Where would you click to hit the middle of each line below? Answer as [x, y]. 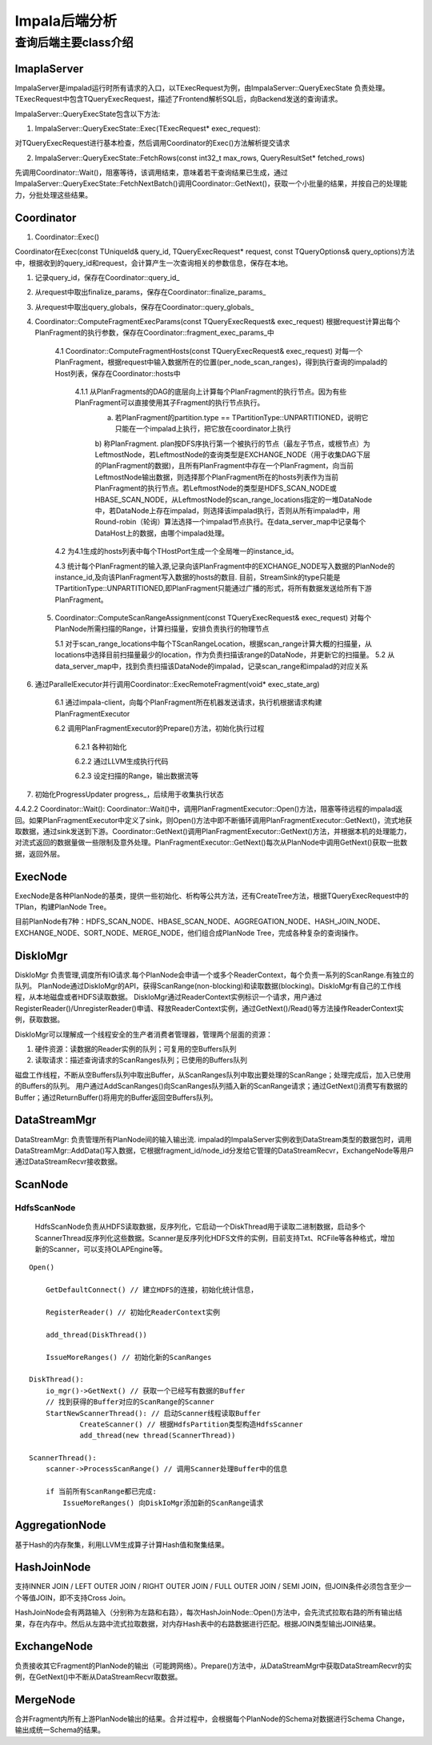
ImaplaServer [49, 68]
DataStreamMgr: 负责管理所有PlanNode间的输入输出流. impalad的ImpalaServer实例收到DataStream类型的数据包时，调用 [213, 1139]
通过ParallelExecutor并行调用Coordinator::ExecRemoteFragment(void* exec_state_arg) [177, 684]
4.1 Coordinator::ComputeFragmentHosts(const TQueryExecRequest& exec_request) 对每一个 [209, 351]
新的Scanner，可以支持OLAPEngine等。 [101, 1250]
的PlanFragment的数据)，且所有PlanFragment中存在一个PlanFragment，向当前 [224, 466]
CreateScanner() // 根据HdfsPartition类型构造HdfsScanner [191, 1424]
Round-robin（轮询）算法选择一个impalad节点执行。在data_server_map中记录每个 [230, 522]
